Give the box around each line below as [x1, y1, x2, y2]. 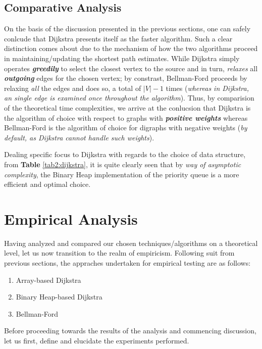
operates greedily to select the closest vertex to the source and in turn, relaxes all [4, 63, 258, 73]
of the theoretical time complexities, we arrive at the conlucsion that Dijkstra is [4, 102, 251, 113]
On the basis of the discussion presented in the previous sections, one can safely [4, 23, 251, 34]
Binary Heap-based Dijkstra [16, 291, 102, 302]
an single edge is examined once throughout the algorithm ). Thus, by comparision [4, 92, 254, 103]
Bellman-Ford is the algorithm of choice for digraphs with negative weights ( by [4, 122, 247, 133]
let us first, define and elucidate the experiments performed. [4, 335, 189, 345]
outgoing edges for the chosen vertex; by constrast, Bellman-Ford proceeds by [4, 73, 247, 83]
